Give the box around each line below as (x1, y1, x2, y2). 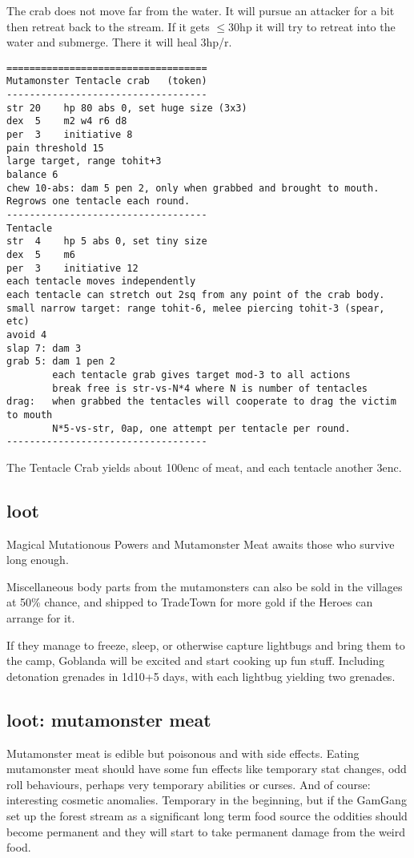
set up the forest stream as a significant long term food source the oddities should (6, 807, 408, 824)
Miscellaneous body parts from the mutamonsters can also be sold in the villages (6, 578, 403, 594)
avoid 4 (6, 328, 47, 340)
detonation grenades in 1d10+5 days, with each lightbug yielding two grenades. (6, 667, 396, 684)
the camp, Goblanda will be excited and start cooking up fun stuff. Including (6, 652, 385, 669)
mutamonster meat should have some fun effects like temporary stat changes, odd (6, 760, 407, 777)
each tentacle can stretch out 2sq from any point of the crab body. (6, 288, 385, 300)
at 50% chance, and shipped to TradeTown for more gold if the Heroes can (6, 594, 373, 610)
